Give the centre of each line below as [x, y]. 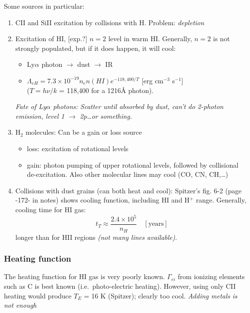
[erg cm [152, 80]
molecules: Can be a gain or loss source [84, 132]
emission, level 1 [40, 116]
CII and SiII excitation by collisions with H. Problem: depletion [110, 22]
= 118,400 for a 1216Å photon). [106, 90]
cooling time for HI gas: [50, 209]
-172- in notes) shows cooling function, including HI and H [102, 200]
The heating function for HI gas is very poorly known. [84, 276]
